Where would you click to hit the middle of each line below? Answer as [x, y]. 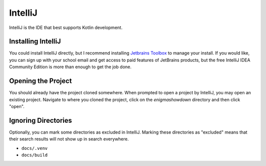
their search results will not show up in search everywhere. [69, 139]
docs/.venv [34, 148]
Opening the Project [41, 81]
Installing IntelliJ [35, 41]
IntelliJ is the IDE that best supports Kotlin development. [66, 28]
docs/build [34, 155]
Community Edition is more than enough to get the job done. [70, 67]
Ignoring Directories [41, 120]
